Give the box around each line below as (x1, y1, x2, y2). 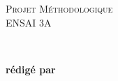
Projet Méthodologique (6, 1, 113, 15)
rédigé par (6, 61, 56, 76)
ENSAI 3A (6, 15, 52, 29)
